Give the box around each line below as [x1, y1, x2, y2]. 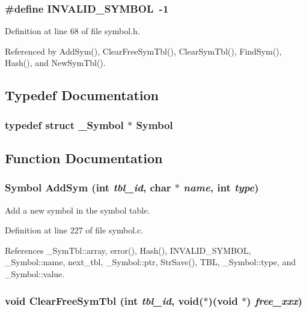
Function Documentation [5, 149, 163, 167]
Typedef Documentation [5, 86, 159, 104]
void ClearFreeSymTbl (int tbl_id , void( [5, 293, 204, 308]
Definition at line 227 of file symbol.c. [5, 224, 144, 236]
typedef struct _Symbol [5, 117, 124, 132]
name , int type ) [183, 180, 259, 195]
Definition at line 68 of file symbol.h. [5, 25, 140, 37]
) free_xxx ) [246, 293, 302, 308]
